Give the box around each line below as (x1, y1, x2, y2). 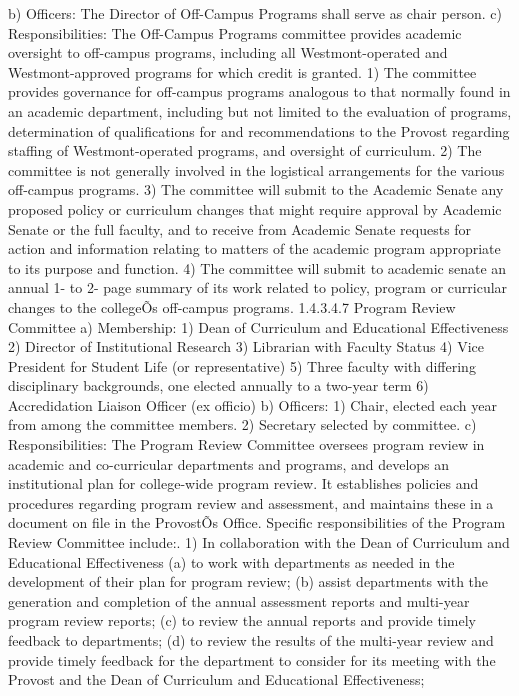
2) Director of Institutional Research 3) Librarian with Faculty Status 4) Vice (8, 336, 485, 357)
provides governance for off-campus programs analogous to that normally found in (8, 81, 511, 102)
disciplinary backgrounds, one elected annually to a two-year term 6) (8, 375, 429, 396)
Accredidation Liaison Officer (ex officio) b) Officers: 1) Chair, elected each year (8, 394, 497, 415)
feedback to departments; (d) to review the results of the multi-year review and (8, 630, 494, 650)
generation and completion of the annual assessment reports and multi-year (8, 590, 470, 611)
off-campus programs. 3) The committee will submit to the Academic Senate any (8, 179, 504, 200)
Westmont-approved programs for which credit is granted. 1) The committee (8, 61, 477, 82)
